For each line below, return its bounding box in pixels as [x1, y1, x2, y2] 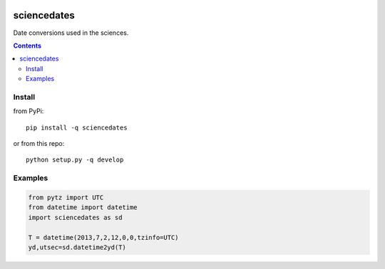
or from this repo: [13, 139, 65, 147]
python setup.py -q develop [26, 156, 124, 164]
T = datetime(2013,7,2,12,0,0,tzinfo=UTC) [28, 233, 179, 241]
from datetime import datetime [28, 204, 138, 211]
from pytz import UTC [28, 193, 104, 201]
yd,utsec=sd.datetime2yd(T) [28, 243, 126, 251]
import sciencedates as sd [28, 213, 123, 221]
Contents [13, 41, 42, 50]
